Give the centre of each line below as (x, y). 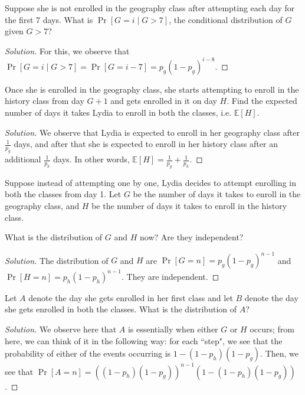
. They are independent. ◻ (170, 276)
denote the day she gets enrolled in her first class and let (131, 297)
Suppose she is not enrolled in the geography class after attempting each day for (150, 8)
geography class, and (42, 205)
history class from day (45, 101)
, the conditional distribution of (226, 19)
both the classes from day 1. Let (63, 194)
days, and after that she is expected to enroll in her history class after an (146, 144)
